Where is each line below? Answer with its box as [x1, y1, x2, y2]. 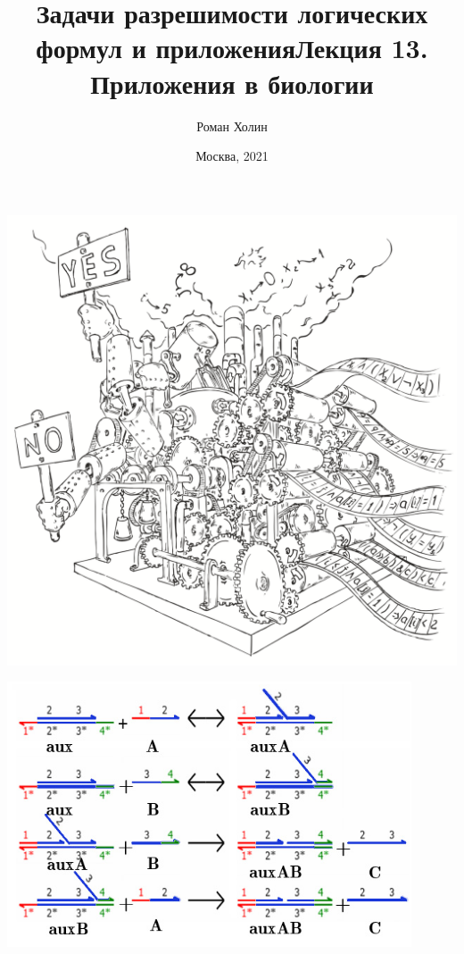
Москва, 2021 [195, 146, 269, 165]
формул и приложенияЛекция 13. [36, 29, 428, 66]
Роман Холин [196, 116, 268, 135]
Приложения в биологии [90, 64, 374, 101]
